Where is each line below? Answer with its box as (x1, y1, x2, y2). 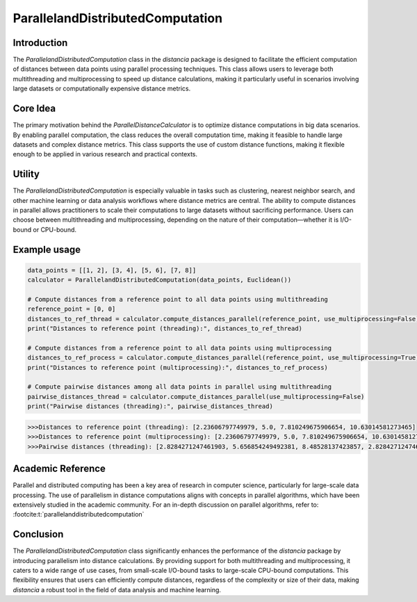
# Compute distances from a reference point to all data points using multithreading (27, 295, 328, 303)
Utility (13, 168, 40, 180)
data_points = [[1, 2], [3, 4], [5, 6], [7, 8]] (27, 266, 197, 274)
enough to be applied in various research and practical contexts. (13, 150, 198, 158)
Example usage (13, 243, 81, 255)
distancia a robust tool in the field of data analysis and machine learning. (13, 585, 222, 594)
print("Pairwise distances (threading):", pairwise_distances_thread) (27, 402, 274, 410)
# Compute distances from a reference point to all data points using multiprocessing (27, 344, 332, 352)
